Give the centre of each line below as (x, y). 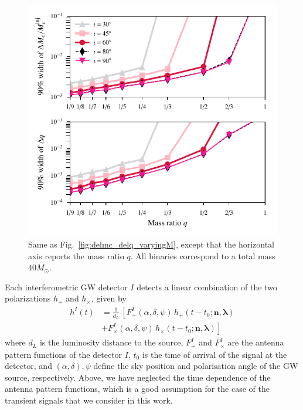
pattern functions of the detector (64, 354)
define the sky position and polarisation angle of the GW (196, 366)
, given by (109, 298)
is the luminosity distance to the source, (111, 342)
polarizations (28, 298)
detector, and (28, 366)
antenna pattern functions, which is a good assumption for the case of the (137, 389)
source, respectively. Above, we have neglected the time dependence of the (138, 377)
